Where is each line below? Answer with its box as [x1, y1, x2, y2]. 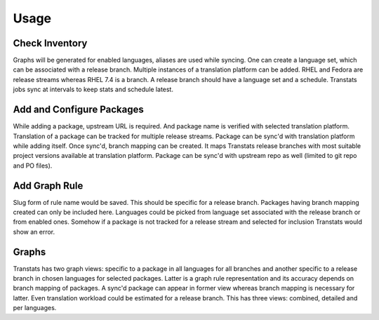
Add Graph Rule [13, 180, 84, 192]
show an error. [13, 227, 55, 236]
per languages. [13, 304, 57, 312]
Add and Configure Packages [13, 104, 144, 116]
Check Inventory [13, 37, 88, 49]
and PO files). [13, 161, 53, 170]
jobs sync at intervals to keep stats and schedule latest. [13, 85, 173, 94]
